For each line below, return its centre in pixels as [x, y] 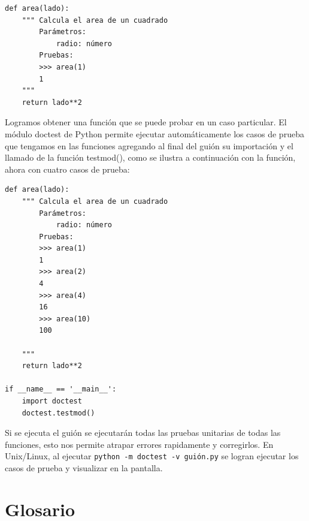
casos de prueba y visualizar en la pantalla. [84, 468]
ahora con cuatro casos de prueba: [67, 169]
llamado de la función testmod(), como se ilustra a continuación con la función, [150, 157]
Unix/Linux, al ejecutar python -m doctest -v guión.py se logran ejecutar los [152, 456]
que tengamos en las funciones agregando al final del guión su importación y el [149, 145]
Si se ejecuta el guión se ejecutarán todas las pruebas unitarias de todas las [143, 433]
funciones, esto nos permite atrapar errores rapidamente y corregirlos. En [139, 444]
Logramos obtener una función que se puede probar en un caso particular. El [146, 122]
